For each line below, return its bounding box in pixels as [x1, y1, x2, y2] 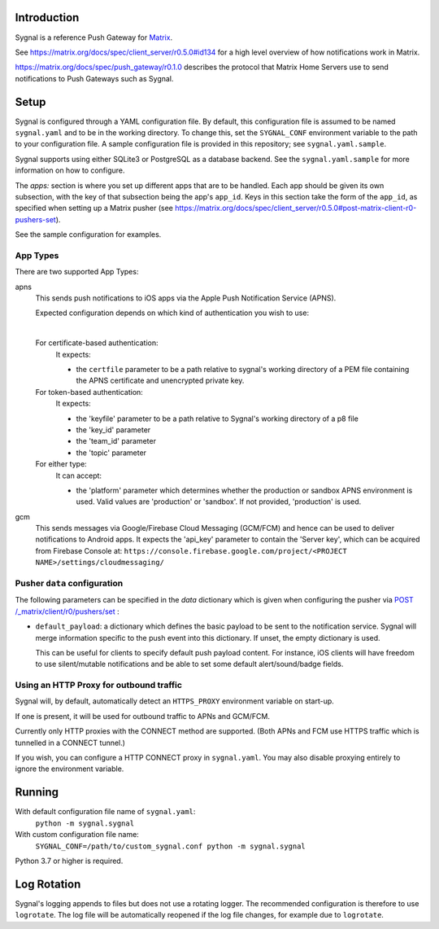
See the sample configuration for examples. [15, 230, 162, 239]
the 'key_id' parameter [76, 424, 151, 435]
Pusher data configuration [15, 578, 124, 589]
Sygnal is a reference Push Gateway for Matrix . [15, 33, 173, 42]
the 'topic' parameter [76, 448, 146, 458]
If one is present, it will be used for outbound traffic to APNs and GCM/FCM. [15, 711, 270, 721]
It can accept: [55, 471, 102, 480]
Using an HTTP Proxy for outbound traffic [15, 680, 183, 691]
